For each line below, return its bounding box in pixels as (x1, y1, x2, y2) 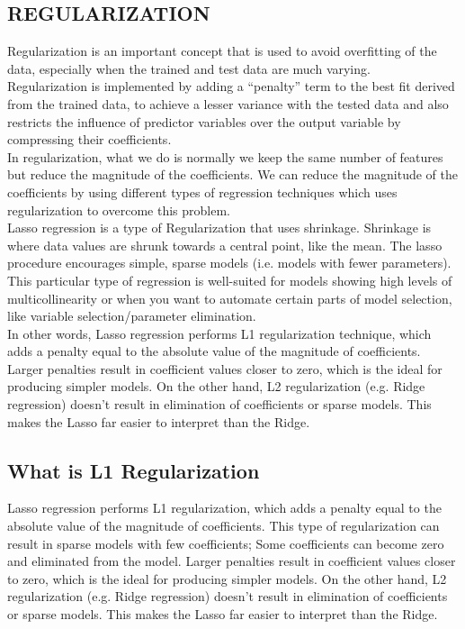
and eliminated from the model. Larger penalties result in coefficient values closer (7, 552, 456, 570)
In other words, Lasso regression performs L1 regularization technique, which (7, 324, 432, 342)
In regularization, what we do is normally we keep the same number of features (7, 147, 443, 166)
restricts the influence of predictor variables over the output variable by (7, 112, 401, 131)
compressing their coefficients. (7, 130, 172, 149)
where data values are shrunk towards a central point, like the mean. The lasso (7, 235, 443, 254)
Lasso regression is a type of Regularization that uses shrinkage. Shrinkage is (7, 218, 432, 237)
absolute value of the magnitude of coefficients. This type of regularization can (7, 516, 440, 535)
